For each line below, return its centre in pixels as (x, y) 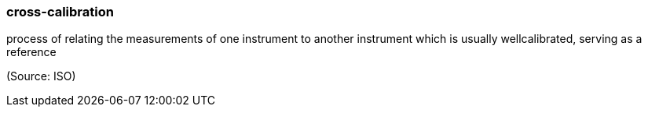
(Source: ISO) (41, 76)
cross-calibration (60, 12)
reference (31, 52)
